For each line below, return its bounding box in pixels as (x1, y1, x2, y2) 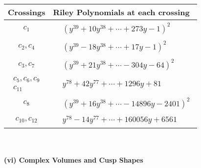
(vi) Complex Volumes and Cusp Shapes (4, 155, 143, 165)
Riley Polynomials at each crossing (53, 6, 190, 18)
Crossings (8, 6, 45, 18)
